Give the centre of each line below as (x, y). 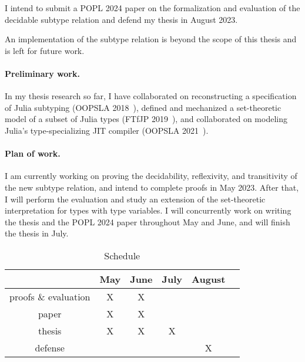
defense (50, 347)
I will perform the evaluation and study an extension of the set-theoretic (135, 199)
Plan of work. (33, 153)
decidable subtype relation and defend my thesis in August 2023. (121, 19)
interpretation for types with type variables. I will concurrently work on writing (148, 210)
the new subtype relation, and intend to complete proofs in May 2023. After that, (152, 187)
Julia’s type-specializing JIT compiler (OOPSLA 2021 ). (107, 130)
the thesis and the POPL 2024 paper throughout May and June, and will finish (148, 221)
